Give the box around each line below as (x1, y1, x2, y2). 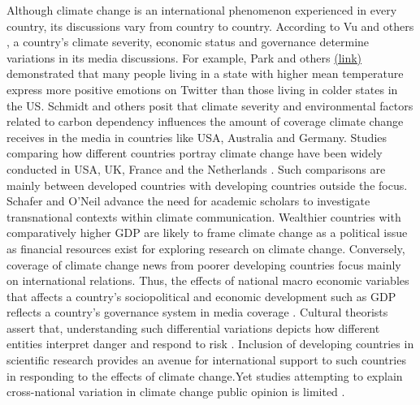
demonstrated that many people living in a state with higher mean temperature (6, 65, 404, 82)
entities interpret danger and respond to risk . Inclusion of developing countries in (6, 335, 414, 352)
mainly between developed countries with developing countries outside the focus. (6, 176, 408, 193)
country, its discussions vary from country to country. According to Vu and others (6, 17, 414, 34)
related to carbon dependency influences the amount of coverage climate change (6, 113, 404, 130)
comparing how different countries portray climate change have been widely (6, 144, 383, 162)
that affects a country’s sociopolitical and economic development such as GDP (6, 287, 396, 304)
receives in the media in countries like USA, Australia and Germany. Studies (6, 128, 388, 145)
